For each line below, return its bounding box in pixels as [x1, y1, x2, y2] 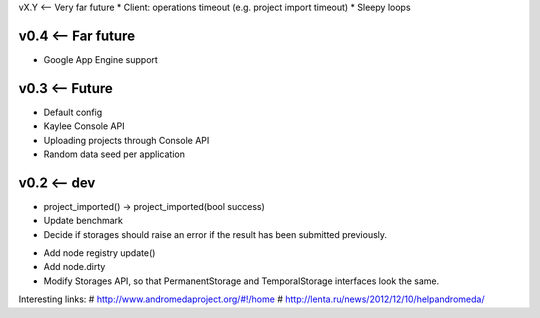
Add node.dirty [43, 261, 106, 273]
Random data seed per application [43, 148, 185, 160]
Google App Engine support [43, 53, 159, 65]
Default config [43, 106, 103, 118]
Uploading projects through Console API [43, 134, 210, 146]
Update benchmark [43, 215, 124, 227]
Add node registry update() [43, 247, 156, 259]
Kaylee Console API [43, 120, 125, 132]
